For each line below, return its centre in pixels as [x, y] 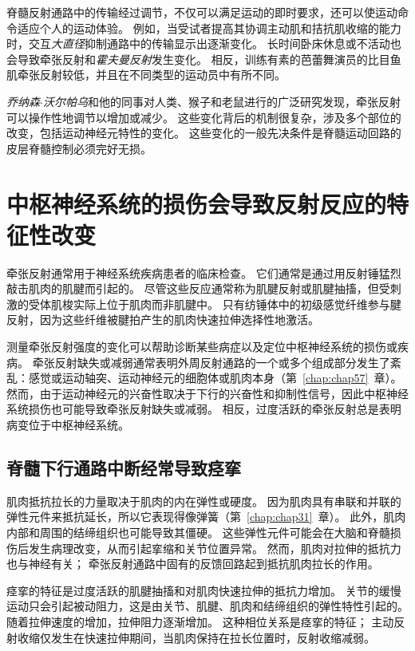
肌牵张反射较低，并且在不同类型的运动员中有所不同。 [146, 75]
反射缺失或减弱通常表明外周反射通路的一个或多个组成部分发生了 [222, 362]
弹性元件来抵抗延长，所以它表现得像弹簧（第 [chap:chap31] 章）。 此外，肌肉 [206, 517]
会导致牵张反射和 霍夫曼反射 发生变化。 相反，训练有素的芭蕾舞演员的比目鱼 [204, 59]
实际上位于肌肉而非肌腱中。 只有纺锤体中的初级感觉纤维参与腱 [237, 304]
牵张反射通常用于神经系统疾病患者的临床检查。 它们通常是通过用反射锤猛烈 [204, 272]
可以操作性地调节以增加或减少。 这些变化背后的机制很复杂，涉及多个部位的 [204, 117]
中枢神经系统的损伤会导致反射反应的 [197, 203]
